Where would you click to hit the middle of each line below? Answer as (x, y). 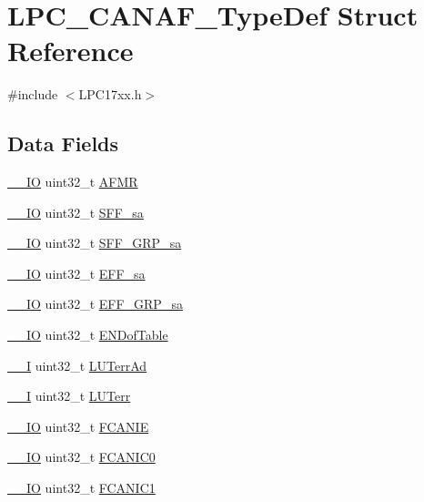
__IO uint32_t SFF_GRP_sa (95, 243)
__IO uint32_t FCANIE (78, 426)
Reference (71, 51)
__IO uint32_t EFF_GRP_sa (95, 304)
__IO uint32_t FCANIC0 (81, 457)
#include (33, 94)
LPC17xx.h (110, 94)
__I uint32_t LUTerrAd (77, 365)
